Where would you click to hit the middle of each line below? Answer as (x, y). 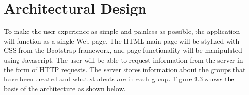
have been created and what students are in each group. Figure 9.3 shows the (119, 79)
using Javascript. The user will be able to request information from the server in (124, 59)
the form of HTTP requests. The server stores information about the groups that (125, 69)
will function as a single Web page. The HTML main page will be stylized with (122, 40)
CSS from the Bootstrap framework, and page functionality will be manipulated (123, 50)
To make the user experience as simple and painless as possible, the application (122, 31)
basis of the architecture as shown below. (65, 88)
